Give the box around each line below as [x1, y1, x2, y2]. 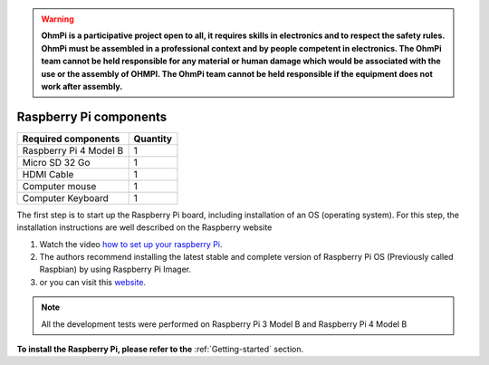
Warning [41, 14, 74, 24]
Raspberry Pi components [16, 109, 168, 124]
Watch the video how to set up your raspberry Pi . [39, 238, 223, 249]
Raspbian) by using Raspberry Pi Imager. [39, 264, 192, 275]
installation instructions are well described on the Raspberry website [16, 222, 273, 233]
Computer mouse [22, 179, 97, 192]
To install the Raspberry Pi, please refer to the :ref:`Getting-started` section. [16, 343, 304, 354]
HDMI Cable [22, 168, 74, 180]
